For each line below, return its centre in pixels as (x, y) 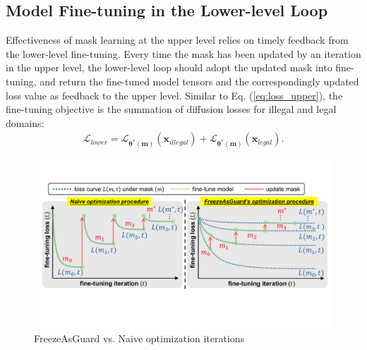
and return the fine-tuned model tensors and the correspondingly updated (199, 81)
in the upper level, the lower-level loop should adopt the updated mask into (169, 67)
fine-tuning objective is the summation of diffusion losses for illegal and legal (171, 109)
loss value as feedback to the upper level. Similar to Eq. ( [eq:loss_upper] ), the (174, 95)
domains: (25, 122)
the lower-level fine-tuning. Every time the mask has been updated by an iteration (183, 53)
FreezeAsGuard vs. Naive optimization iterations (139, 338)
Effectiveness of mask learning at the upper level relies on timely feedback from (177, 40)
